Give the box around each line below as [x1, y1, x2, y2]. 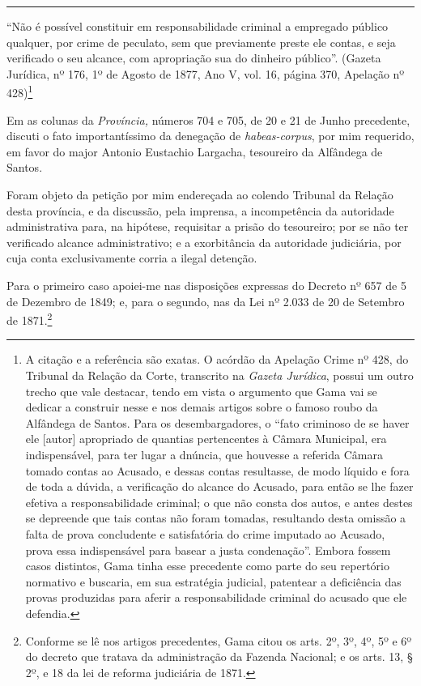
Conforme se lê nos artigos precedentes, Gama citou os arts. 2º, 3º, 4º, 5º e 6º [25, 632, 412, 649]
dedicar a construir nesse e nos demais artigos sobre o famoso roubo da [25, 398, 378, 415]
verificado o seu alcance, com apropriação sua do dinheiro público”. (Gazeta [6, 49, 381, 66]
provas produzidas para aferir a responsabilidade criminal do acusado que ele [25, 589, 407, 606]
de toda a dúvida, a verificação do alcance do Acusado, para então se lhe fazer [25, 478, 414, 495]
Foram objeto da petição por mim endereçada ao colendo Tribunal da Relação [6, 186, 393, 202]
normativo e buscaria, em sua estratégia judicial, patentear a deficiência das [25, 573, 402, 590]
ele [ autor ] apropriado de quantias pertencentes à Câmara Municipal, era [25, 430, 387, 447]
